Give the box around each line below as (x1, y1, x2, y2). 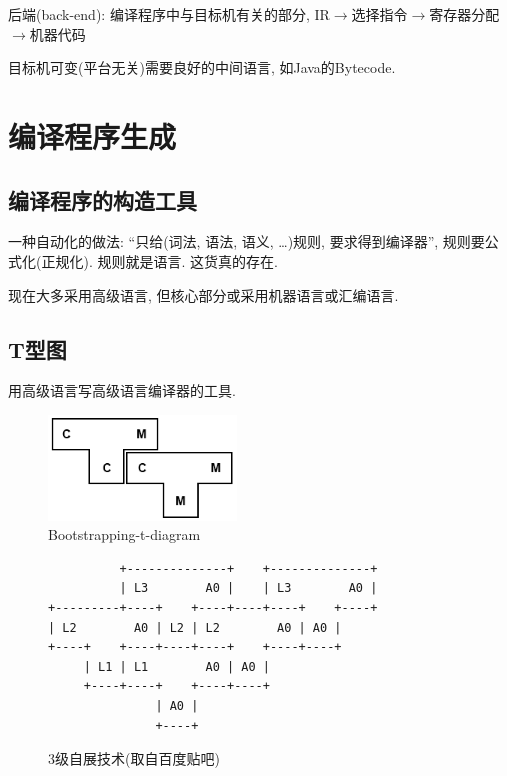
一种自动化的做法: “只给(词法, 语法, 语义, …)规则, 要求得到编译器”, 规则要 (8, 231, 485, 252)
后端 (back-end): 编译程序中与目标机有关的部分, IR (8, 4, 330, 24)
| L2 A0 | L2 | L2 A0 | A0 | (48, 620, 342, 635)
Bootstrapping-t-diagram (48, 524, 201, 545)
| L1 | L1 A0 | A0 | (83, 659, 270, 674)
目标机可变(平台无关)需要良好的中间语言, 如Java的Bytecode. (8, 57, 396, 78)
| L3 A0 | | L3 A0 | (119, 581, 378, 596)
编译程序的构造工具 (8, 184, 197, 215)
